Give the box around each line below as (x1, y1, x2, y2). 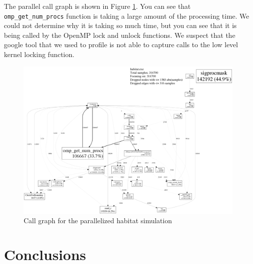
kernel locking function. (4, 49, 75, 59)
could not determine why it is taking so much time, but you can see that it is (4, 20, 237, 30)
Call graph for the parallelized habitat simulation (24, 215, 172, 226)
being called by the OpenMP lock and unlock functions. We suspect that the (4, 29, 235, 40)
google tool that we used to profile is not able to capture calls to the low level (4, 39, 238, 50)
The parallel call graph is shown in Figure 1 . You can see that (4, 1, 191, 11)
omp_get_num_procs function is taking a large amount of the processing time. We (4, 10, 250, 21)
